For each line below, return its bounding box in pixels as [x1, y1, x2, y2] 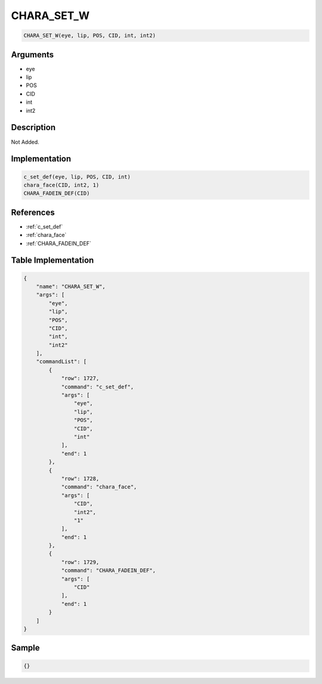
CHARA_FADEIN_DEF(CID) [23, 190, 90, 197]
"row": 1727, [61, 375, 100, 382]
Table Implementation [11, 255, 94, 266]
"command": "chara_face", [61, 483, 137, 491]
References [11, 207, 55, 217]
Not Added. [11, 138, 40, 146]
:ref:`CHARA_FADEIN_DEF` [26, 239, 92, 247]
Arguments [11, 50, 54, 60]
